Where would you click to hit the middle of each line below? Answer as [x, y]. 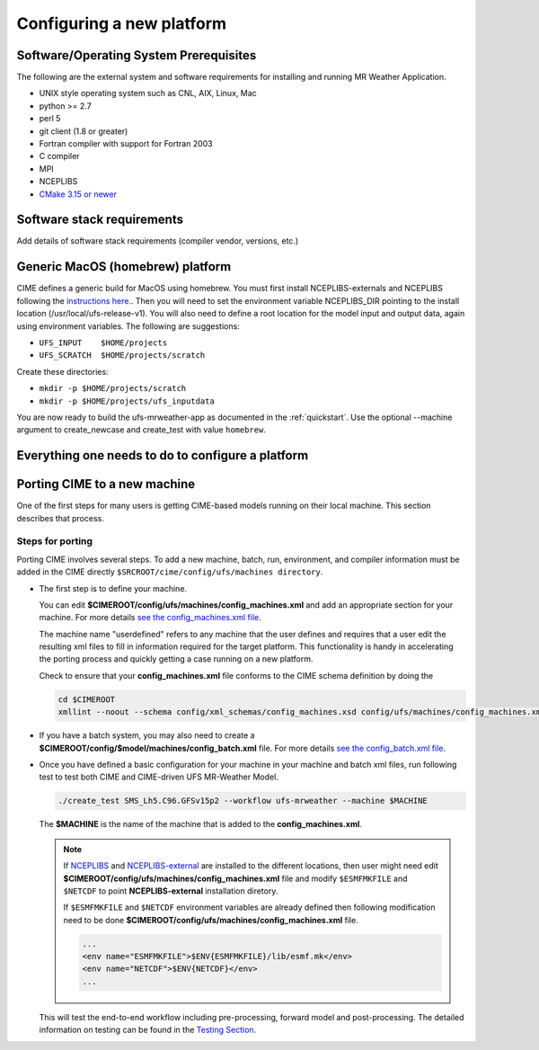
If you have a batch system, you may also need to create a [147, 735]
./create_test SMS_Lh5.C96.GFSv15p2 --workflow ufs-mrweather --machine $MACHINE [243, 801]
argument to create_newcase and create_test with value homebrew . [141, 430]
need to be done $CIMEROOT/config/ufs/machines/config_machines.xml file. [211, 920]
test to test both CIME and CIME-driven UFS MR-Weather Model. [159, 777]
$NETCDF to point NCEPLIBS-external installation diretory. [171, 891]
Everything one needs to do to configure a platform [163, 455]
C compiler [59, 156]
